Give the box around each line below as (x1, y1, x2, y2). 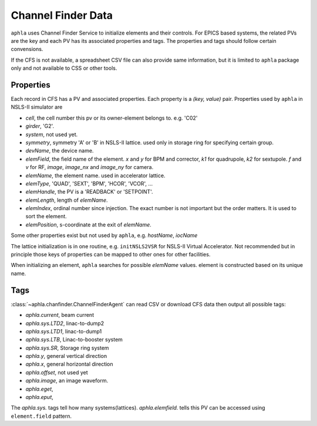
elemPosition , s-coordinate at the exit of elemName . (25, 221, 152, 228)
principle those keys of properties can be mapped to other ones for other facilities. (11, 251, 211, 258)
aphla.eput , (25, 394, 54, 401)
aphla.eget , (25, 385, 53, 393)
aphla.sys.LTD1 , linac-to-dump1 (25, 327, 102, 334)
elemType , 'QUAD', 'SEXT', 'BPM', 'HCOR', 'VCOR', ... (25, 180, 153, 187)
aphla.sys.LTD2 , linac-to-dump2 (25, 320, 104, 327)
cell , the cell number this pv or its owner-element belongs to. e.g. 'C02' (25, 114, 198, 121)
